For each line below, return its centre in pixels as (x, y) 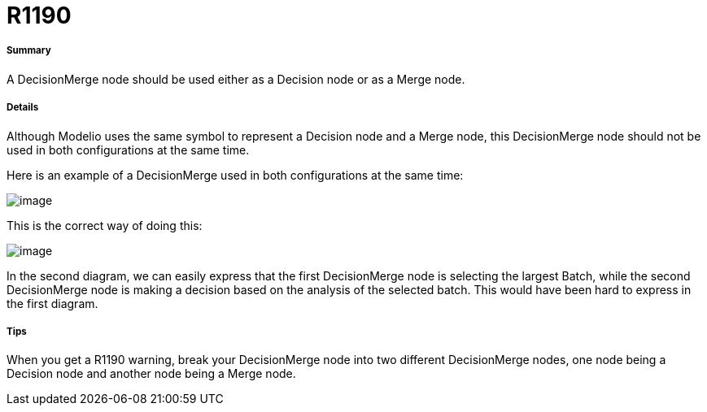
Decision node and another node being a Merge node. (151, 374)
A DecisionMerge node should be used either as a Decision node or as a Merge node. (236, 79)
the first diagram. (52, 303)
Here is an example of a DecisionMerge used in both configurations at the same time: (235, 175)
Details (23, 108)
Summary (29, 51)
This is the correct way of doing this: (105, 225)
